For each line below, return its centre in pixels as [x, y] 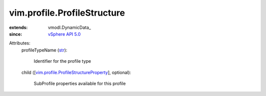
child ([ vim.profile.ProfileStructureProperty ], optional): [76, 72]
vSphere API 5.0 [64, 34]
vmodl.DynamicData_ [69, 27]
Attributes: [20, 43]
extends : [18, 27]
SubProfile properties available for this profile [80, 83]
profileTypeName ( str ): [44, 50]
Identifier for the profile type [62, 61]
